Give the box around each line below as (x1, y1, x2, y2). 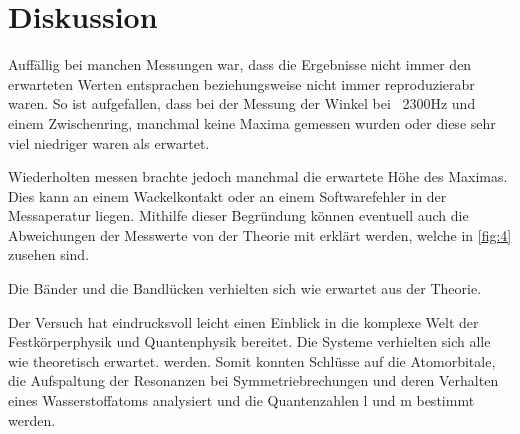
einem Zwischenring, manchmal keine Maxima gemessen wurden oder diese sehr (8, 112, 496, 133)
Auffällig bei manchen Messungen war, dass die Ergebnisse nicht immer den (8, 54, 472, 75)
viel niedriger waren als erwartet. (8, 132, 210, 153)
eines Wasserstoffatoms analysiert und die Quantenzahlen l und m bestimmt (8, 390, 475, 411)
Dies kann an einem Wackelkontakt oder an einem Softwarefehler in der (8, 185, 447, 206)
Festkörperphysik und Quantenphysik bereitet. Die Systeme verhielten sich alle (8, 331, 491, 352)
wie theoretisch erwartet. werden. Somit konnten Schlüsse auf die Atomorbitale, (8, 350, 496, 371)
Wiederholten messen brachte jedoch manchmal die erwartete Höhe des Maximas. (8, 166, 508, 187)
